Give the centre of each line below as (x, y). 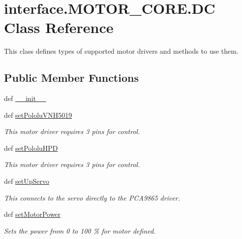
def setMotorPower (32, 214)
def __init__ (25, 98)
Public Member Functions (71, 78)
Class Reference (59, 27)
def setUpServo (27, 181)
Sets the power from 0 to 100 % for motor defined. (80, 230)
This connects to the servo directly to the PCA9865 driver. (92, 197)
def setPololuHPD (31, 148)
